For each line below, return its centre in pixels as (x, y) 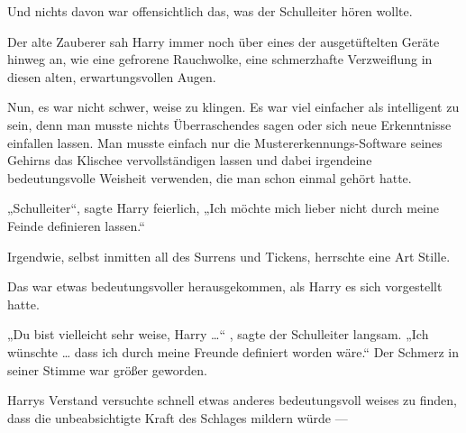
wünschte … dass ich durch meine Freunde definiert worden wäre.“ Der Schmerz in (233, 351)
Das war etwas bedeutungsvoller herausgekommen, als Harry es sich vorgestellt (225, 286)
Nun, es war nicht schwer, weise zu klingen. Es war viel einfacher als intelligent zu (233, 107)
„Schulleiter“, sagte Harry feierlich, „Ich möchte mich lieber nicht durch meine (223, 208)
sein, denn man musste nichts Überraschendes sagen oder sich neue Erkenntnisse (229, 124)
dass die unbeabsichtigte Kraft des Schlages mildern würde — (178, 417)
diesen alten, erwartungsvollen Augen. (112, 76)
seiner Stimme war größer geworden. (107, 369)
